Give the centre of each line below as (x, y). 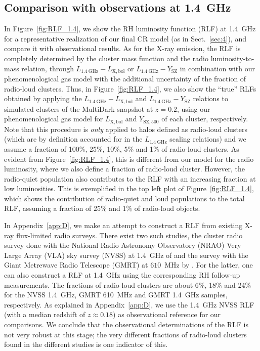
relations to (210, 98)
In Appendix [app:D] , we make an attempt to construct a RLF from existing (123, 225)
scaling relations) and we (208, 139)
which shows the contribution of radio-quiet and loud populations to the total (124, 198)
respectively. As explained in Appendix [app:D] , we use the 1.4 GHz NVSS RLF (129, 304)
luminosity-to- (232, 58)
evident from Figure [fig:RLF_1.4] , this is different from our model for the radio (129, 159)
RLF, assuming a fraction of (48, 208)
